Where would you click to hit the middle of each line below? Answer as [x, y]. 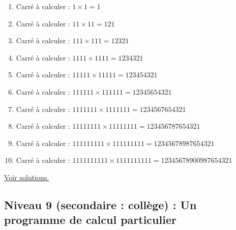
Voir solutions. [27, 177]
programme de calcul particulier [90, 220]
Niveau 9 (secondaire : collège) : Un [100, 204]
